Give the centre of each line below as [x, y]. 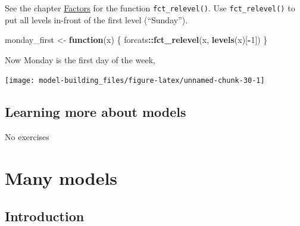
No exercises [27, 137]
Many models [61, 178]
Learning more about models [96, 112]
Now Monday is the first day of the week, [80, 59]
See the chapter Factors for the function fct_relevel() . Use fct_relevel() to [150, 8]
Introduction [45, 216]
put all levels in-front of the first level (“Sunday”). [96, 19]
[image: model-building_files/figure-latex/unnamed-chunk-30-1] [135, 81]
